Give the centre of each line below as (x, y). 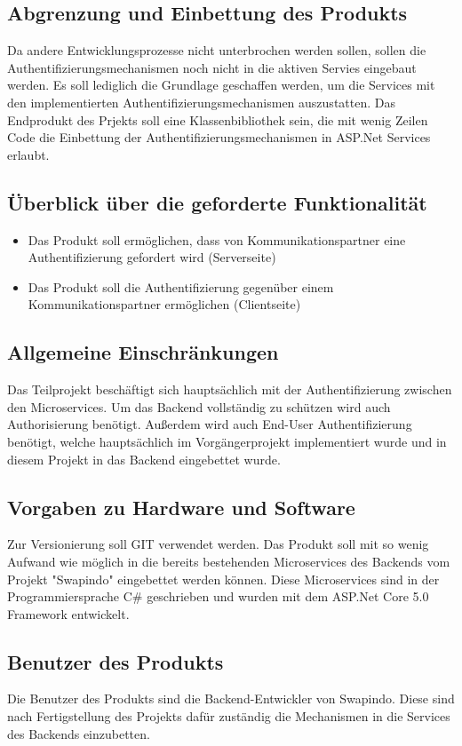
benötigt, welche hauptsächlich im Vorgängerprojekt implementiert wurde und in (227, 441)
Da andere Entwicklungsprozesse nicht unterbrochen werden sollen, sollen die (217, 50)
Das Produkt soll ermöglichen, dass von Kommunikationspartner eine (217, 239)
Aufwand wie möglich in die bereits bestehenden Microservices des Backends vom (229, 561)
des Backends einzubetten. (79, 733)
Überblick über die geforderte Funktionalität (217, 202)
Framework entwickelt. (68, 613)
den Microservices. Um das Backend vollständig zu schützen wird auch (199, 406)
